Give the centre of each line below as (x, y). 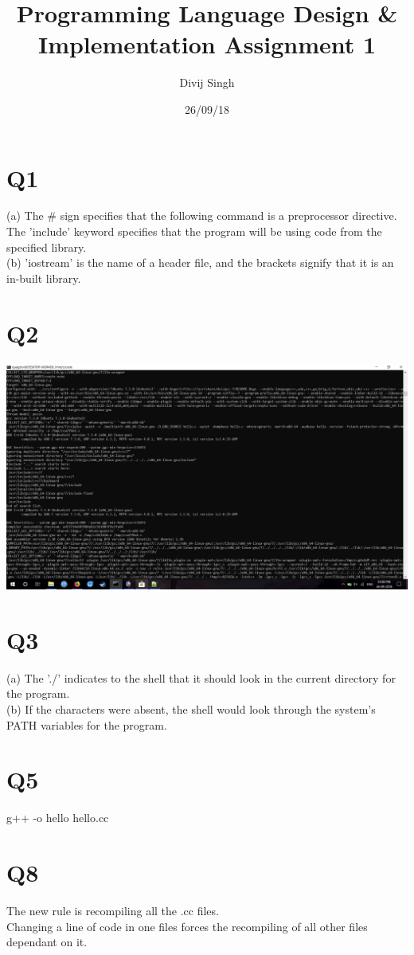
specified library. (47, 247)
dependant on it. (47, 942)
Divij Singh (207, 82)
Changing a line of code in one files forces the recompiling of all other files (187, 926)
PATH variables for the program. (87, 724)
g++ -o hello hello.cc (58, 818)
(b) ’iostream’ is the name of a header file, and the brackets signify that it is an (200, 262)
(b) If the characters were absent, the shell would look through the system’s (191, 708)
